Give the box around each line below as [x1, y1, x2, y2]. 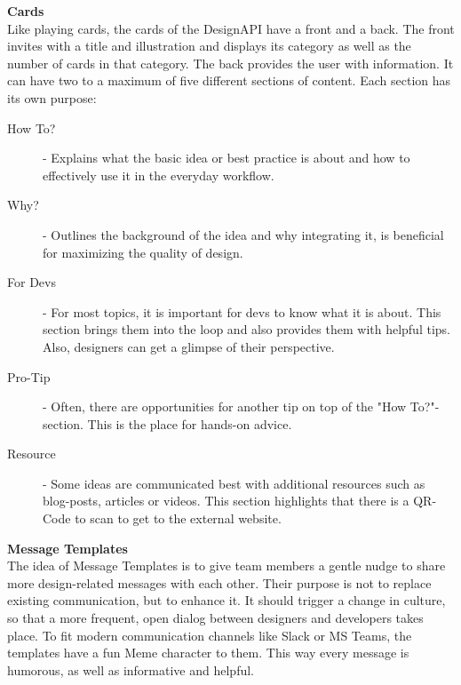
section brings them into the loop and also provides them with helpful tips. [43, 320, 450, 339]
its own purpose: [7, 88, 97, 107]
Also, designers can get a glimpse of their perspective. [43, 337, 335, 355]
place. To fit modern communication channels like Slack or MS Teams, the [7, 625, 412, 644]
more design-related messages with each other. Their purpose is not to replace [7, 573, 432, 592]
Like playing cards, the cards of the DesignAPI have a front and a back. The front [7, 19, 455, 37]
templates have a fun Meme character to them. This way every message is [7, 643, 409, 662]
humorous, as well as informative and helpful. [7, 660, 254, 679]
